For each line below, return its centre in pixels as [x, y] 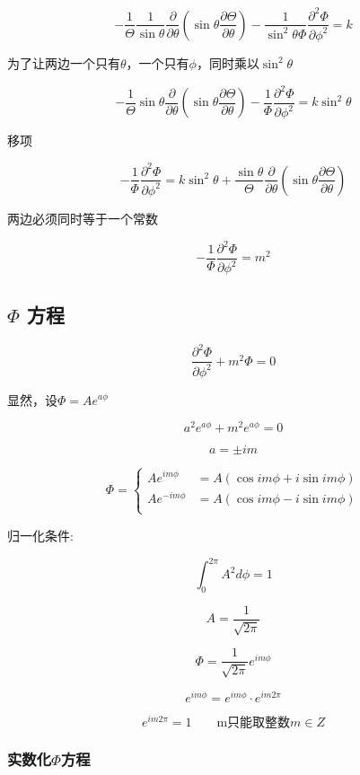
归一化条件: [40, 535]
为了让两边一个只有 [64, 62]
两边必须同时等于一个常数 [83, 218]
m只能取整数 [254, 722]
